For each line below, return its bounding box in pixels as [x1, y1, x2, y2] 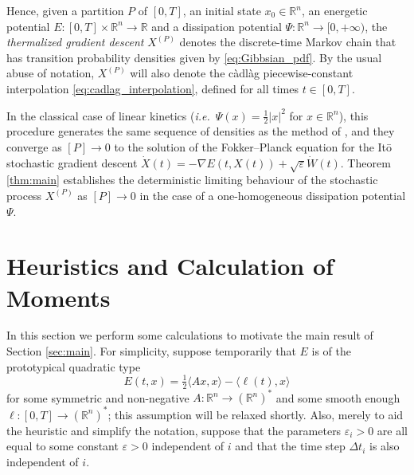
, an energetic [301, 2, 368, 18]
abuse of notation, [6, 65, 95, 81]
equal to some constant [6, 438, 119, 454]
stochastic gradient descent [6, 154, 138, 171]
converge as [6, 138, 62, 155]
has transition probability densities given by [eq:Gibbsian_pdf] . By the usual [6, 49, 382, 65]
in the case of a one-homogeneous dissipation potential [139, 186, 406, 203]
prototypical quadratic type [6, 358, 141, 375]
